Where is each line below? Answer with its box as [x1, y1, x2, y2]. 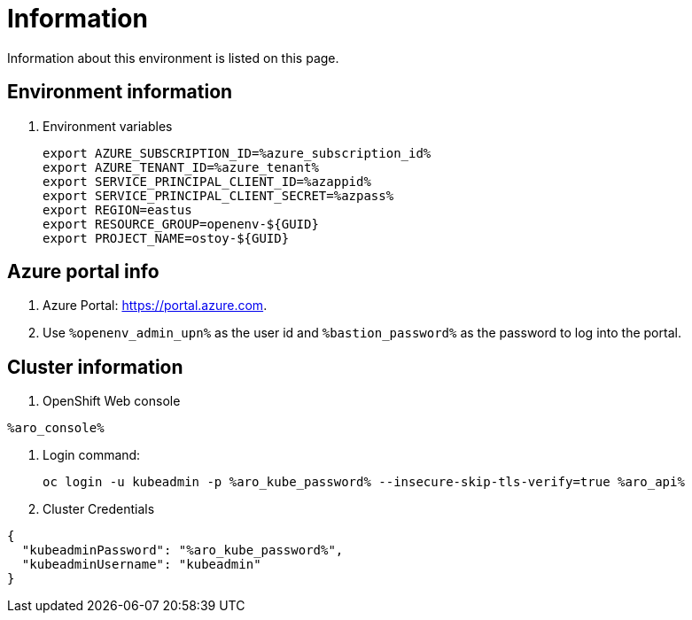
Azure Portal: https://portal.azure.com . [43, 298, 268, 314]
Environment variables [43, 118, 173, 134]
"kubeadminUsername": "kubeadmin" [21, 557, 261, 572]
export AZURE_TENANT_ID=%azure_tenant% [43, 159, 319, 174]
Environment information [7, 81, 233, 104]
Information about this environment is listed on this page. [7, 50, 339, 66]
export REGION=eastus [43, 202, 192, 217]
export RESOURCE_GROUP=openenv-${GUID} [43, 216, 319, 231]
